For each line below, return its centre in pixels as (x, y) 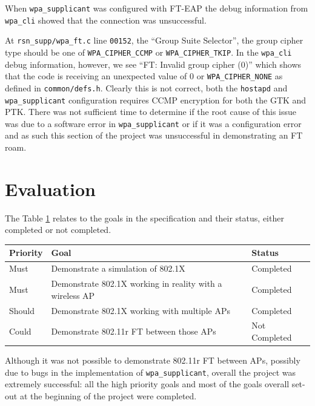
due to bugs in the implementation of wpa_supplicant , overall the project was (151, 372)
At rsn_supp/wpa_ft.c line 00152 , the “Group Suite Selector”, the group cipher (154, 40)
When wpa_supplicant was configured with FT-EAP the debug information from (157, 8)
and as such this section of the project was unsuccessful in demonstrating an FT (154, 135)
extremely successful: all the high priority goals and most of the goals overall (147, 384)
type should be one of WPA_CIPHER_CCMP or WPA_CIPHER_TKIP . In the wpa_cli (148, 52)
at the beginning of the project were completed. (108, 395)
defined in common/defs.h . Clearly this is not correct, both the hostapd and (146, 87)
